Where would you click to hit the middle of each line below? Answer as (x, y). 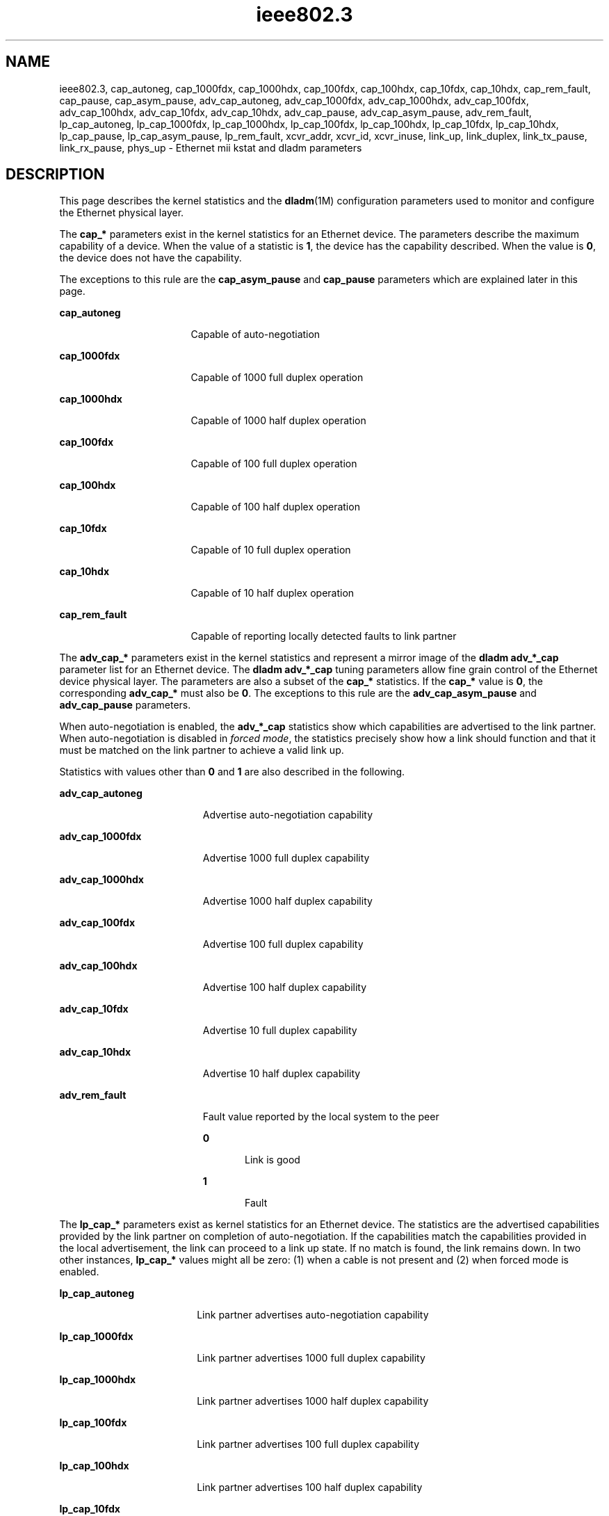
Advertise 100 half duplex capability (285, 987)
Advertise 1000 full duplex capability (286, 858)
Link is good (273, 1160)
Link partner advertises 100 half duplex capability (310, 1487)
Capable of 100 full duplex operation (274, 464)
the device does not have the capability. (151, 258)
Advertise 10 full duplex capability (280, 1031)
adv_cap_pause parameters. (125, 705)
